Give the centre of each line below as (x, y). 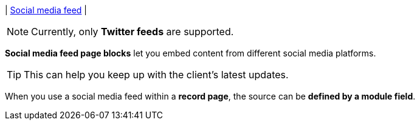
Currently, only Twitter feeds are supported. (133, 32)
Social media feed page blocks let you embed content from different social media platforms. (191, 53)
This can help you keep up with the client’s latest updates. (156, 75)
